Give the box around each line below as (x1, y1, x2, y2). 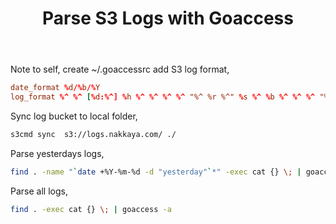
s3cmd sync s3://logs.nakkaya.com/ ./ (10, 129, 177, 139)
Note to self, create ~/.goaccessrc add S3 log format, (10, 63, 230, 76)
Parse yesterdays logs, (10, 147, 105, 159)
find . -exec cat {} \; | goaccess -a (10, 204, 172, 214)
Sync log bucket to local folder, (10, 110, 138, 122)
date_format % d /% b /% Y (10, 83, 101, 93)
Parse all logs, (10, 185, 68, 197)
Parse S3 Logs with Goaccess (42, 7, 294, 30)
